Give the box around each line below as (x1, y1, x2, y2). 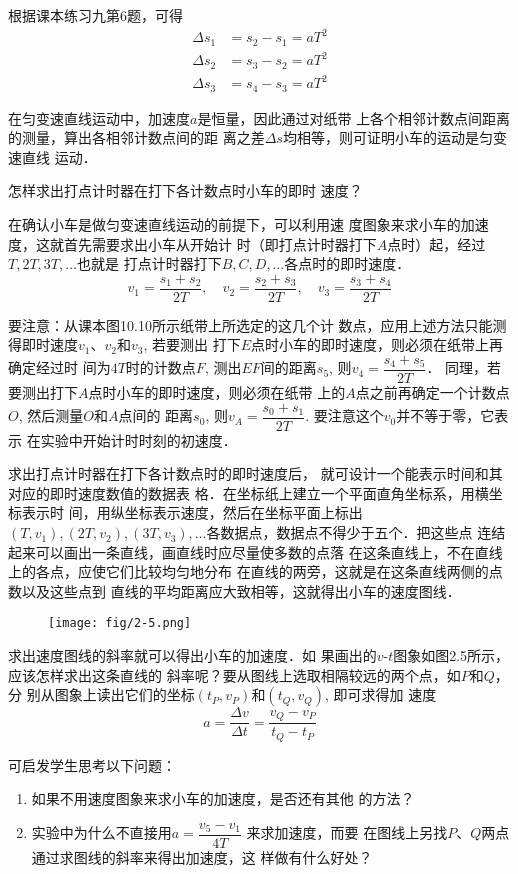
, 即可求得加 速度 (325, 684, 437, 705)
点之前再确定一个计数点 (355, 382, 510, 403)
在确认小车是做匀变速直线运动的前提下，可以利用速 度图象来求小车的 (8, 213, 461, 234)
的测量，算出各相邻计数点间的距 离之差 (8, 127, 265, 148)
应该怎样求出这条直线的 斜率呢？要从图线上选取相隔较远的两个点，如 (8, 664, 461, 685)
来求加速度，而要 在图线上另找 (246, 822, 448, 843)
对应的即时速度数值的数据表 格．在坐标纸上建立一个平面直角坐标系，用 (8, 482, 475, 503)
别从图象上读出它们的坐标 (26, 684, 195, 705)
